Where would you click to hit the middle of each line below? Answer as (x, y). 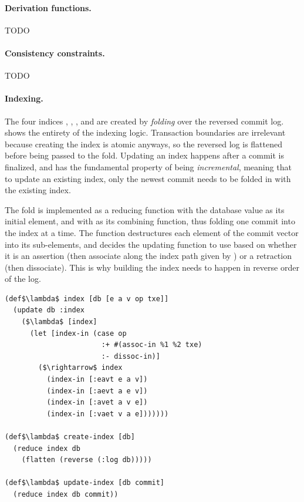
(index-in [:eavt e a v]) (97, 380)
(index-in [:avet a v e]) (97, 402)
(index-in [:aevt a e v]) (97, 391)
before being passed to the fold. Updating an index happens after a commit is (145, 155)
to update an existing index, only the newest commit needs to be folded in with (148, 178)
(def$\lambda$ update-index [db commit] (85, 483)
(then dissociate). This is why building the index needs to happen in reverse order (152, 267)
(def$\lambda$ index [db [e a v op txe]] (87, 299)
